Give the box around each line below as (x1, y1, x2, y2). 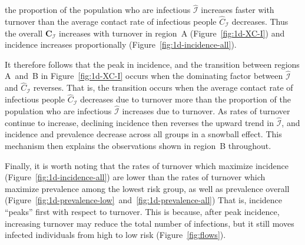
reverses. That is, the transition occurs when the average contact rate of (33, 81, 293, 94)
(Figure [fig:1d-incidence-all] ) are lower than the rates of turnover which (5, 171, 266, 183)
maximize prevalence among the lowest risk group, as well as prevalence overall (5, 182, 290, 194)
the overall (5, 27, 43, 39)
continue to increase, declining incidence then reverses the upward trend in (5, 116, 274, 128)
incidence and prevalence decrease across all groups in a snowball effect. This (5, 128, 282, 140)
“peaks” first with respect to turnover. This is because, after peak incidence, (5, 206, 280, 218)
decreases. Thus (231, 15, 289, 28)
